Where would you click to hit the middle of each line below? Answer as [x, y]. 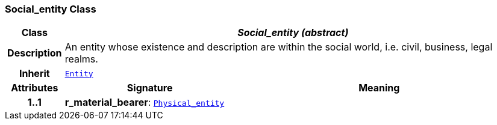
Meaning [379, 88]
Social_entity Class [51, 9]
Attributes [35, 88]
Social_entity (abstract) [293, 33]
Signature [150, 88]
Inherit [34, 74]
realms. [81, 59]
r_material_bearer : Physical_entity [145, 102]
